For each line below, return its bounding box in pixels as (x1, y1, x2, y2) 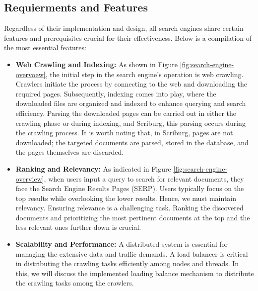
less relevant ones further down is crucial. (15, 222, 141, 232)
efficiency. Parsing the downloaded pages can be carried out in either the (15, 107, 237, 118)
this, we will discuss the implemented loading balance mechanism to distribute (15, 268, 254, 278)
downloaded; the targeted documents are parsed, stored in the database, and (15, 137, 249, 147)
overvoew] (15, 69, 46, 79)
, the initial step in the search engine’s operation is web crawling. (45, 69, 244, 79)
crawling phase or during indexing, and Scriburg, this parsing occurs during (15, 117, 246, 128)
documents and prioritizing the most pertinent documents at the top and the (15, 212, 250, 222)
